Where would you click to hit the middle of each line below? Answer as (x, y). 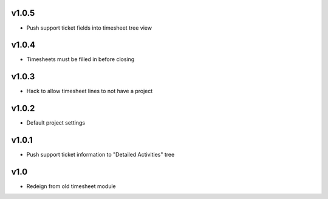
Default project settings (56, 123)
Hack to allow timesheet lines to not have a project (90, 91)
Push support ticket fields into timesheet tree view (89, 28)
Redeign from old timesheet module (71, 186)
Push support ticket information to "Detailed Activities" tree (101, 155)
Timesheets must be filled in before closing (80, 59)
